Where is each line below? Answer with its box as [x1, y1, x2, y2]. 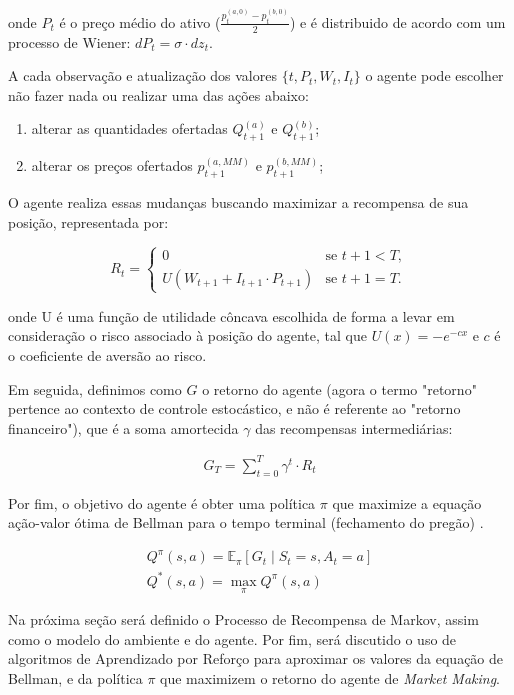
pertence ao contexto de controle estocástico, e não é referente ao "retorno [8, 398, 461, 419]
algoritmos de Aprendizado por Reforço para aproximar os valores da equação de [8, 648, 504, 669]
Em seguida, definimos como [8, 378, 182, 399]
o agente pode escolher [365, 65, 504, 86]
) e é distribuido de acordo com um [289, 11, 506, 32]
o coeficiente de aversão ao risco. [8, 345, 207, 366]
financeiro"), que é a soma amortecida [8, 417, 239, 438]
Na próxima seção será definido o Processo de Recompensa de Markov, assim [8, 609, 479, 630]
